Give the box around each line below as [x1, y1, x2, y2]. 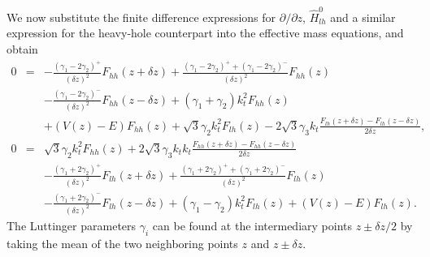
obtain [7, 40, 38, 57]
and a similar [330, 8, 396, 25]
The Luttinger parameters [7, 216, 137, 233]
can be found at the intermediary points [152, 216, 352, 233]
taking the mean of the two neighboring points [7, 234, 238, 251]
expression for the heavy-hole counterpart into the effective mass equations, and [7, 24, 404, 41]
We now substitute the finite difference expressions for [7, 8, 276, 25]
